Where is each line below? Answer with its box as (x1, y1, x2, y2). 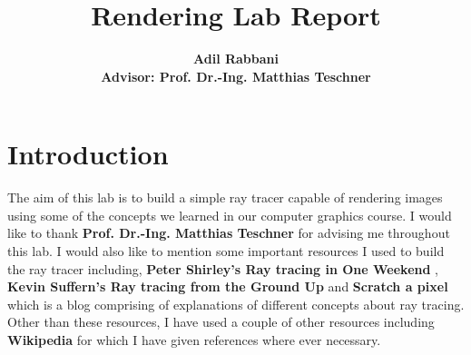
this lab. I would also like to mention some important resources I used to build (7, 242, 445, 261)
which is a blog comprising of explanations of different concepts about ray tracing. (7, 294, 465, 313)
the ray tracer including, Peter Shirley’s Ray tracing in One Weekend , (7, 259, 438, 278)
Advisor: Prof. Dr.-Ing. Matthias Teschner (101, 66, 371, 85)
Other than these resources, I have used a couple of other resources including (7, 312, 435, 331)
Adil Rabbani (193, 49, 279, 68)
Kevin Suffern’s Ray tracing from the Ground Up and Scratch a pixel (7, 277, 448, 296)
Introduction (7, 135, 169, 173)
